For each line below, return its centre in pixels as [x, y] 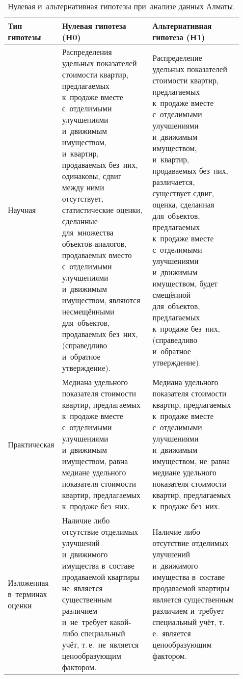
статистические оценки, [102, 210]
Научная [22, 210]
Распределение [177, 57]
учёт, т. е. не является [100, 644]
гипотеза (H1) [179, 37]
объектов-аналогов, [94, 244]
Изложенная [28, 582]
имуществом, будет [185, 283]
